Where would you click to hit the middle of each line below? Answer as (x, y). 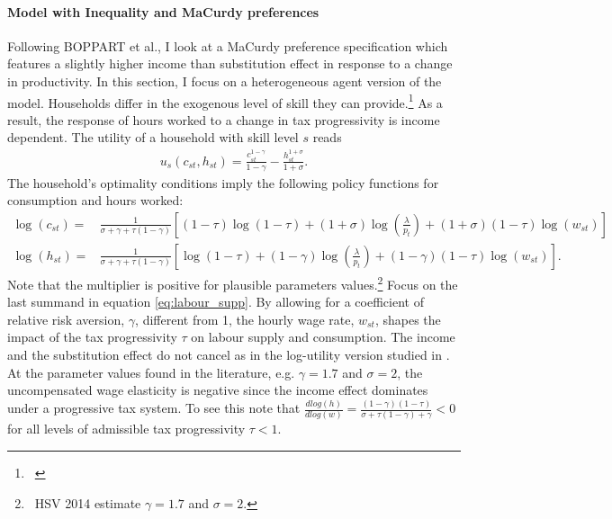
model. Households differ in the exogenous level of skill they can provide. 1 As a (225, 101)
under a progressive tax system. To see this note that (154, 408)
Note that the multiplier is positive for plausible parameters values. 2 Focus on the (233, 283)
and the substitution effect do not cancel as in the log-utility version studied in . (229, 355)
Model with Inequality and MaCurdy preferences (163, 11)
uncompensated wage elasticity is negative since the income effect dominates (218, 390)
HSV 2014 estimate (88, 502)
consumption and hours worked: (95, 200)
